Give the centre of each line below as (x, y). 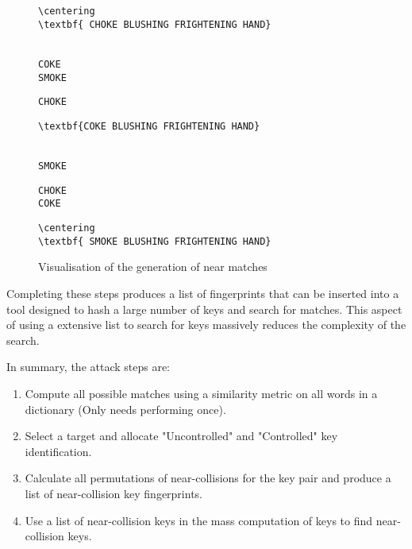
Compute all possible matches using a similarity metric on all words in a (201, 393)
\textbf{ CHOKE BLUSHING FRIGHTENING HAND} (155, 24)
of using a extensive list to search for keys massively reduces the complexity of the (206, 325)
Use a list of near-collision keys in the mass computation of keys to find (199, 520)
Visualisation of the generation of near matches (153, 267)
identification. (58, 451)
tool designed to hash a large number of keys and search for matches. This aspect (204, 309)
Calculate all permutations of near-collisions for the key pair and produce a (208, 478)
